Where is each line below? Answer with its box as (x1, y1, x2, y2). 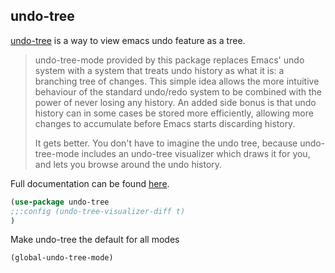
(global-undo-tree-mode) (10, 253, 114, 263)
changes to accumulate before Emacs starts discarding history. (34, 117, 296, 129)
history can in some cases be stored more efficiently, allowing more (34, 107, 314, 119)
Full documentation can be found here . (10, 177, 170, 189)
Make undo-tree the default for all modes (10, 234, 180, 246)
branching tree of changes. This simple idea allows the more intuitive (34, 75, 320, 87)
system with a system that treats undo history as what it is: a (34, 64, 285, 76)
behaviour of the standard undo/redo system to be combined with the (34, 85, 323, 98)
